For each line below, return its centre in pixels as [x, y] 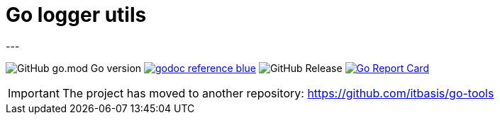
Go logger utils [76, 15]
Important [34, 93]
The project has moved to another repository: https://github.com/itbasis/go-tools [278, 93]
